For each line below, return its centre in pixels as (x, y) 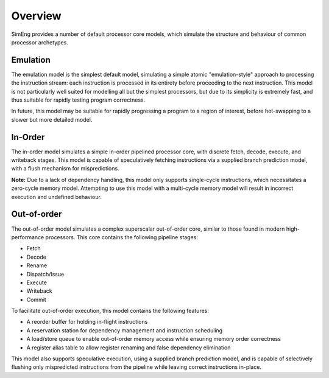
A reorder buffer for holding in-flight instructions (87, 322)
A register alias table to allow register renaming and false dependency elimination (129, 348)
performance (28, 237)
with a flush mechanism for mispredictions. (65, 169)
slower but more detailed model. (52, 119)
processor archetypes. (40, 42)
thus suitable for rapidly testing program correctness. (78, 100)
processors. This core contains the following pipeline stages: (122, 237)
